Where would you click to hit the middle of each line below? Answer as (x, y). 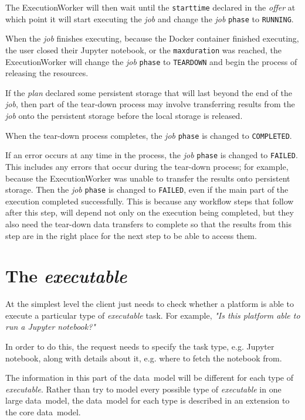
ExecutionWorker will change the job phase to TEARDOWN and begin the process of (151, 61)
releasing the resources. (47, 73)
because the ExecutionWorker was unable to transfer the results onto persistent (148, 178)
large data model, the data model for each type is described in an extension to (148, 400)
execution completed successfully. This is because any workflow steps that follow (150, 201)
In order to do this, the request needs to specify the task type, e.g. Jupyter (140, 346)
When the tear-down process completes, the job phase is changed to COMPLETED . (149, 135)
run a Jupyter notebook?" (50, 327)
